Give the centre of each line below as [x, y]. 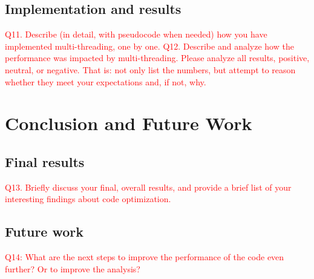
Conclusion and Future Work [129, 123]
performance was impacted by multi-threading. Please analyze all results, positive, [157, 58]
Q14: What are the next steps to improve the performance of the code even [145, 257]
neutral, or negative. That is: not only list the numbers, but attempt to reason [150, 69]
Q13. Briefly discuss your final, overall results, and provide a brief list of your [148, 187]
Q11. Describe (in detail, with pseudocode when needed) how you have [136, 34]
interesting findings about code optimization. [88, 199]
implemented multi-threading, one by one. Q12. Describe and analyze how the [149, 46]
